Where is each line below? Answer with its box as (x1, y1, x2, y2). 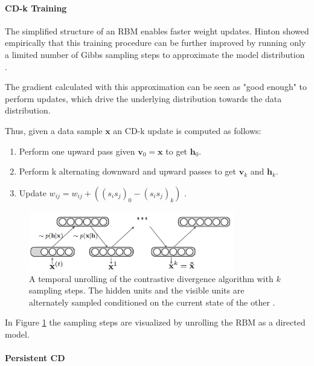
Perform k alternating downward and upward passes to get (19, 165, 236, 178)
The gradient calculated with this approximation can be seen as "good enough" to (5, 80, 307, 93)
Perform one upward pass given (19, 144, 135, 157)
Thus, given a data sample (5, 124, 103, 136)
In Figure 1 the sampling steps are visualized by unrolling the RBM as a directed (5, 316, 306, 329)
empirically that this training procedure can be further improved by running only (5, 36, 306, 49)
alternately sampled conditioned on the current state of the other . (29, 295, 275, 308)
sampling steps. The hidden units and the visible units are (29, 284, 245, 297)
